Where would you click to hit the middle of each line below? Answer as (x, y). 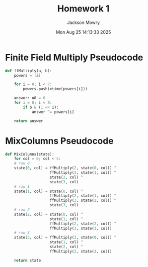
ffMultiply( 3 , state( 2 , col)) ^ (83, 200)
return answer (29, 121)
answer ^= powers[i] (53, 112)
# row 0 (22, 163)
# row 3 (22, 233)
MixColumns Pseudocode (59, 141)
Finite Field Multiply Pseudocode (74, 57)
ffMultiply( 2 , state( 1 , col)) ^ (83, 196)
